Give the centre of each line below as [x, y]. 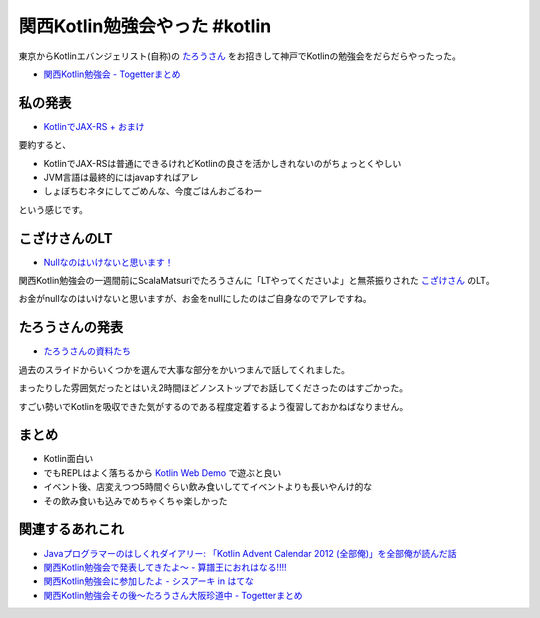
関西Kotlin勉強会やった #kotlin [145, 26]
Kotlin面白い [68, 459]
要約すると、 [45, 145]
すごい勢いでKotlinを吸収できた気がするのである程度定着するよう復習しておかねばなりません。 [213, 406]
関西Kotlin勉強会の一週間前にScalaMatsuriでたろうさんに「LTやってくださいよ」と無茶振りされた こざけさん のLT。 [256, 281]
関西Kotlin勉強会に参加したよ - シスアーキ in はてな [148, 581]
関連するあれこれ [71, 529]
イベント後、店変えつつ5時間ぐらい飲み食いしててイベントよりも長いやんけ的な [208, 487]
